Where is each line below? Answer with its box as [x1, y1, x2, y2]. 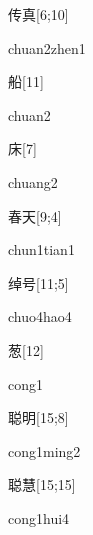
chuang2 [8, 171, 58, 192]
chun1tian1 [8, 239, 75, 260]
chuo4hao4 [8, 306, 72, 327]
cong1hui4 [8, 507, 70, 528]
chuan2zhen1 [8, 37, 86, 58]
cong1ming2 [8, 440, 81, 461]
